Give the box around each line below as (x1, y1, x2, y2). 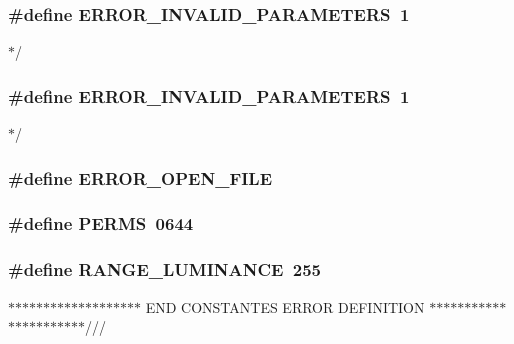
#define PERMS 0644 (8, 211, 194, 236)
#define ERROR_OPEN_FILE (8, 165, 273, 190)
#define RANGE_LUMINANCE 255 (8, 257, 322, 282)
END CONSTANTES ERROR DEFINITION (145, 296, 425, 317)
